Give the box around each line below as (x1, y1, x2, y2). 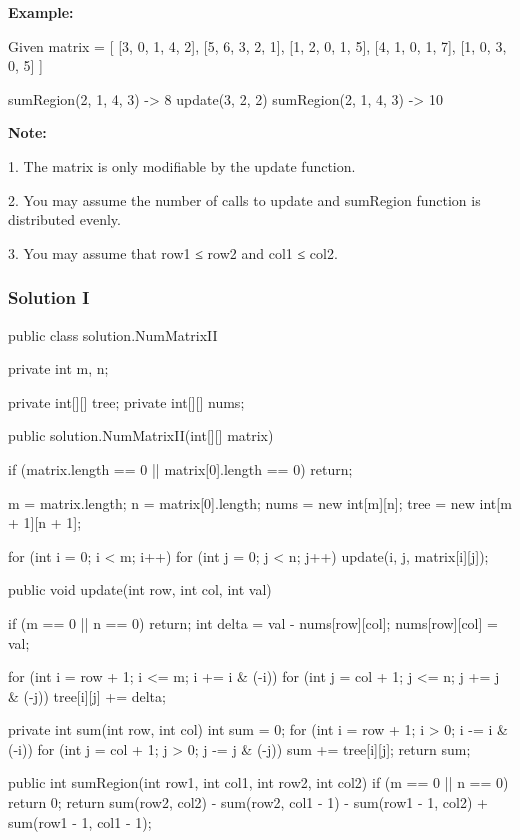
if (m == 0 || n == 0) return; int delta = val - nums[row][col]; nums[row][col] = (8, 612, 498, 633)
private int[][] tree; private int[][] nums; (8, 391, 245, 412)
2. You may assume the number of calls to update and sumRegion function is (8, 189, 481, 210)
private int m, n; (8, 358, 109, 379)
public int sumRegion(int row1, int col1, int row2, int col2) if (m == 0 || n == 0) (8, 772, 509, 793)
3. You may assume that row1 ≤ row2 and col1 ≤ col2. (8, 242, 338, 263)
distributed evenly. (8, 209, 121, 230)
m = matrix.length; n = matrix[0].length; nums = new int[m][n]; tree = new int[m (8, 492, 512, 513)
